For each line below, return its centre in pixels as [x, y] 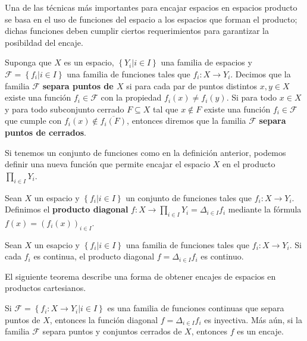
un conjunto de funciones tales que [189, 197]
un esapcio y [57, 244]
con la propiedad [131, 97]
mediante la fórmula [265, 209]
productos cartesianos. [46, 288]
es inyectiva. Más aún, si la [253, 319]
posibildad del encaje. [44, 42]
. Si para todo [252, 97]
